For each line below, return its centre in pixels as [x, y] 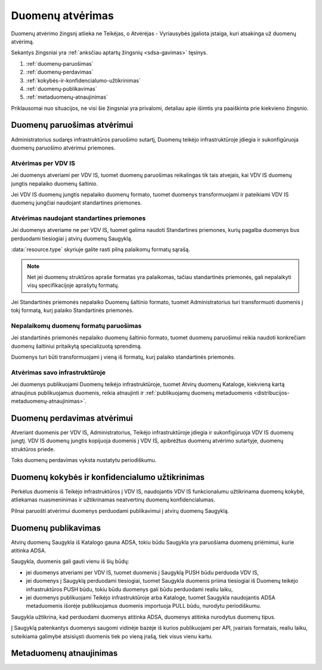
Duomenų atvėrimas [63, 16]
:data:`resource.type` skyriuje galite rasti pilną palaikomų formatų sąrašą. [100, 250]
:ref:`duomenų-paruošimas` [60, 63]
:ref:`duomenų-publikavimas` [61, 88]
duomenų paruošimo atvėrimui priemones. [63, 148]
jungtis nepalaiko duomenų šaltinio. [55, 183]
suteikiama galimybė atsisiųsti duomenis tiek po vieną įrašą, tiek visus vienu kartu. [112, 636]
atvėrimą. [23, 41]
